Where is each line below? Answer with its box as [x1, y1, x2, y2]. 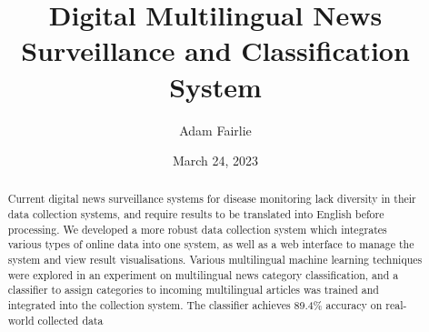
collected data [37, 312, 104, 327]
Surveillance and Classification [21, 32, 410, 69]
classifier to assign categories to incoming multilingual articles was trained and [7, 282, 379, 297]
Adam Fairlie [179, 120, 252, 139]
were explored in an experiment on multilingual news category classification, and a [7, 267, 399, 282]
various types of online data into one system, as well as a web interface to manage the [7, 236, 414, 252]
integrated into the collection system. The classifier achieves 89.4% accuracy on [7, 297, 383, 313]
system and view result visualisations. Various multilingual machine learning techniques [7, 252, 423, 267]
